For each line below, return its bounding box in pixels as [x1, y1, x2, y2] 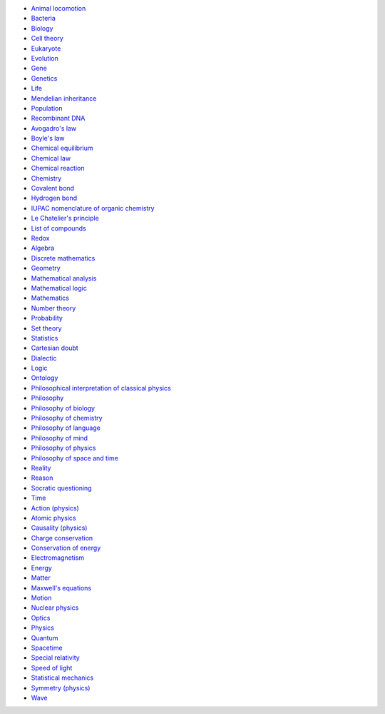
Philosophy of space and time [31, 453, 119, 462]
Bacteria [31, 14, 56, 23]
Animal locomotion [31, 4, 86, 12]
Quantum [31, 633, 58, 642]
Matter [31, 573, 51, 582]
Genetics [31, 74, 58, 82]
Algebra [31, 243, 55, 253]
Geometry [31, 264, 61, 273]
